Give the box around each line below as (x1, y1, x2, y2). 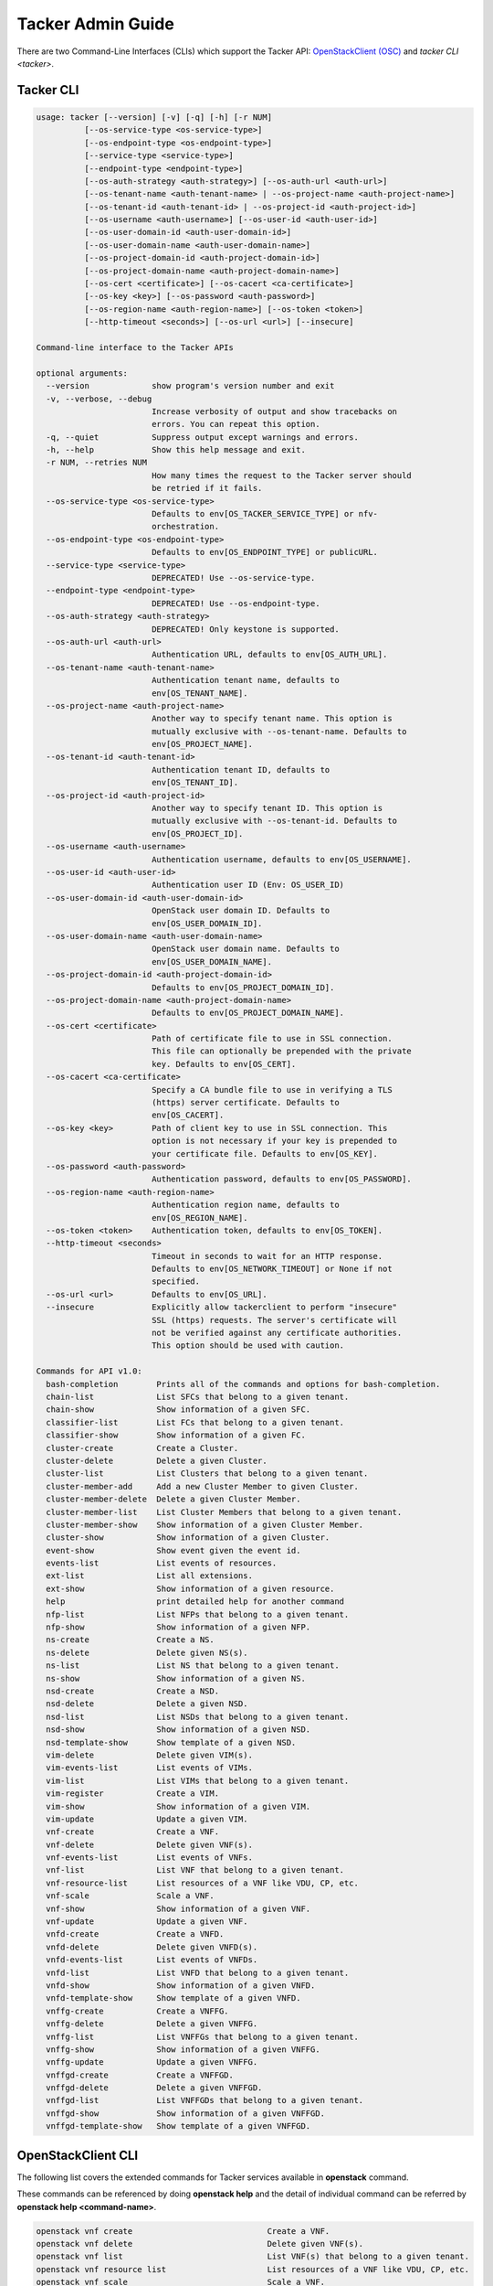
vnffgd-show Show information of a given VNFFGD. (46, 2108, 326, 2119)
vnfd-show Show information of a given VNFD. (46, 1980, 316, 1991)
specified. (151, 1277, 201, 1287)
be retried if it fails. (151, 483, 263, 494)
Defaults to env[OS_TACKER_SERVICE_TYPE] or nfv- (151, 508, 379, 519)
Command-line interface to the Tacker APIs (36, 342, 235, 352)
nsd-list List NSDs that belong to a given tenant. (46, 1711, 350, 1722)
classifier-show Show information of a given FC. (46, 1430, 306, 1440)
